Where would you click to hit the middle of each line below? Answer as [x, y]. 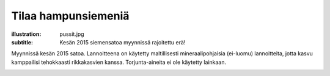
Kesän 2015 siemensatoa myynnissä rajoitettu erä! [123, 42]
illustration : [26, 34]
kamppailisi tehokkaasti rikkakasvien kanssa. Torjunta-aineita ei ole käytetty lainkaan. [119, 62]
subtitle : [22, 42]
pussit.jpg [72, 34]
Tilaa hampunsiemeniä [70, 16]
